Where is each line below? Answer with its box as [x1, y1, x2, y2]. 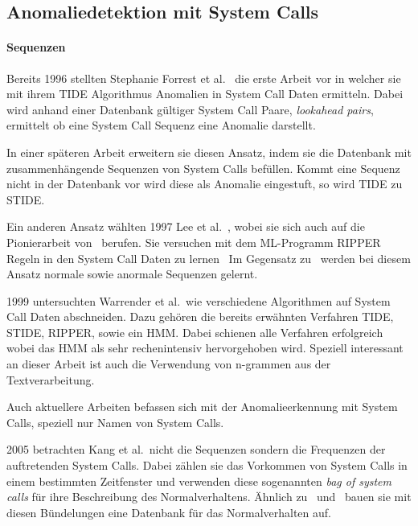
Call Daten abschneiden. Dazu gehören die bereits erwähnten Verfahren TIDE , [6, 308, 394, 325]
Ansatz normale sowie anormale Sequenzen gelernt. [6, 265, 258, 282]
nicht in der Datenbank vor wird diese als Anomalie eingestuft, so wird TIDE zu [6, 175, 403, 192]
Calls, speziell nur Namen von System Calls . [6, 413, 224, 430]
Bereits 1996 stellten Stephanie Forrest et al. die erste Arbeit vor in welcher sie [6, 69, 401, 86]
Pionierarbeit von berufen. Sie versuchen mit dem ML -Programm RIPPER [6, 233, 381, 250]
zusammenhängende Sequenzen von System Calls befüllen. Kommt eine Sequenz [6, 159, 400, 176]
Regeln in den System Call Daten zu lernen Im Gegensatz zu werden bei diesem [6, 249, 411, 266]
